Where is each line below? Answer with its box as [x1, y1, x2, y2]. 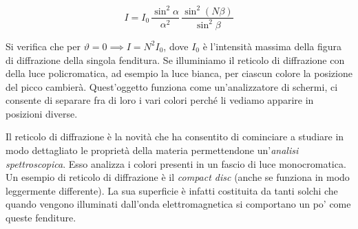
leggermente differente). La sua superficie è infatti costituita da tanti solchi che [6, 183, 338, 197]
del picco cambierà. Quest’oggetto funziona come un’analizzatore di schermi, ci [6, 79, 338, 94]
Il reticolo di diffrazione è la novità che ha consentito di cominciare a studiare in [6, 129, 344, 144]
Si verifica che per [6, 39, 81, 53]
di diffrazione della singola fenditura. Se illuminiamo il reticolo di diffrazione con [6, 52, 345, 67]
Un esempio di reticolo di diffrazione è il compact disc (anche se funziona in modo [6, 170, 350, 184]
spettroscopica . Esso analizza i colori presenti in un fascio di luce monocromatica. [6, 156, 346, 171]
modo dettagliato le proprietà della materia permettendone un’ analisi [6, 143, 299, 157]
